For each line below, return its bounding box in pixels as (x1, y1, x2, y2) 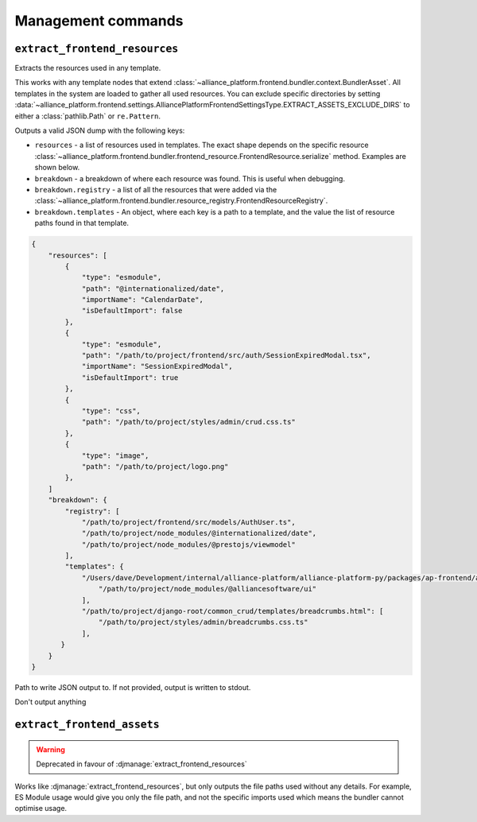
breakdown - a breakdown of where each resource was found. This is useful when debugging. (34, 173, 346, 183)
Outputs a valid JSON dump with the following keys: (14, 126, 185, 135)
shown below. (34, 163, 80, 173)
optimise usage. (14, 804, 68, 813)
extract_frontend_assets (14, 718, 160, 731)
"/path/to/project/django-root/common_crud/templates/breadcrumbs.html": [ (81, 607, 384, 616)
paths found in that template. (34, 219, 130, 228)
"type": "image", (81, 451, 149, 460)
